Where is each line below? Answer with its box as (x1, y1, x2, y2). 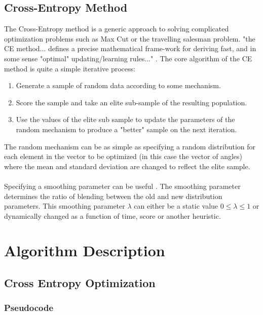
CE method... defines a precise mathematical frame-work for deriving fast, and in (4, 43, 256, 54)
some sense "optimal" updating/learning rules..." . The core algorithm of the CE (4, 53, 252, 63)
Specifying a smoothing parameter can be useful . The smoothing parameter (4, 180, 241, 191)
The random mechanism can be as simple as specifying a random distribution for (4, 141, 256, 151)
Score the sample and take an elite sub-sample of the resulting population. (16, 97, 247, 107)
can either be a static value (134, 201, 218, 211)
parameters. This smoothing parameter (4, 201, 125, 211)
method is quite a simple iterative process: (4, 63, 135, 73)
